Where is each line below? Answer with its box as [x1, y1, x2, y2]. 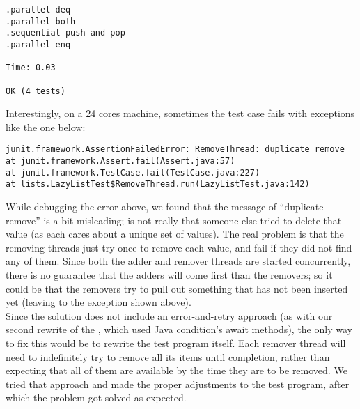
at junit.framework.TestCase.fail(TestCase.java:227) [6, 167, 260, 178]
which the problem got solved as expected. [6, 390, 187, 405]
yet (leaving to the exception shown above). [6, 295, 191, 309]
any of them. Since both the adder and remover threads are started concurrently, [6, 254, 351, 268]
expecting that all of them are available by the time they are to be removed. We [6, 363, 347, 378]
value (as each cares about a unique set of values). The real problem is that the [6, 226, 344, 241]
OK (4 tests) [6, 86, 65, 96]
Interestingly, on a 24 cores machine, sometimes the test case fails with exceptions [6, 106, 355, 121]
